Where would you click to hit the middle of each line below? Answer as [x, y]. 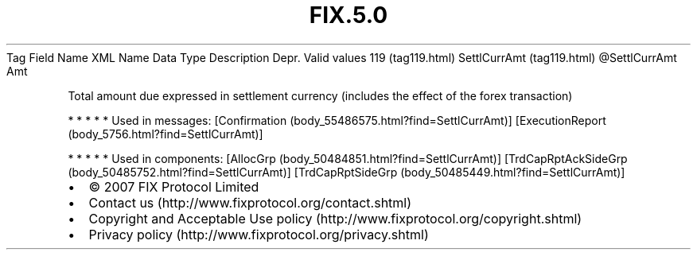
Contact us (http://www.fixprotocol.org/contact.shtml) [250, 202]
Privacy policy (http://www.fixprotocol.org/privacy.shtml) [259, 234]
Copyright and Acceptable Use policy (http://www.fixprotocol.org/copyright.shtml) [335, 218]
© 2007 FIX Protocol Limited [174, 186]
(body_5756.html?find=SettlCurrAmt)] [165, 134]
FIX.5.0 [348, 15]
